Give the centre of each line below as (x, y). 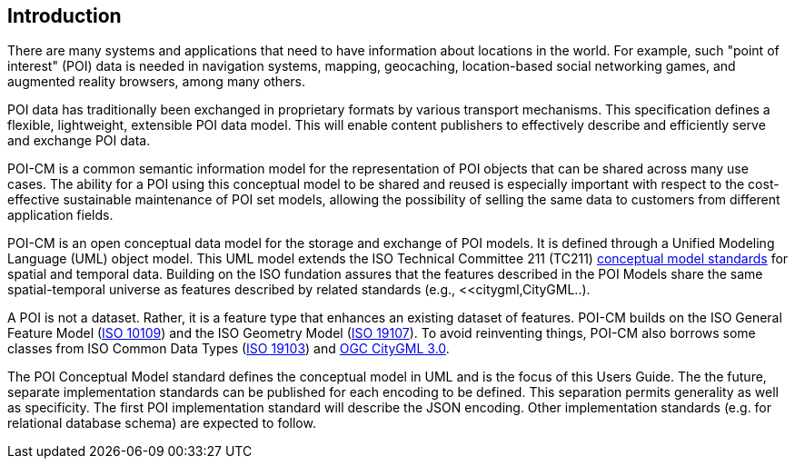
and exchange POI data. (79, 141)
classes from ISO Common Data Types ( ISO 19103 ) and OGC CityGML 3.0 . (229, 349)
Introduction (65, 16)
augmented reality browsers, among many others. (156, 82)
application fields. (60, 215)
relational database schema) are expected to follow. (162, 423)
